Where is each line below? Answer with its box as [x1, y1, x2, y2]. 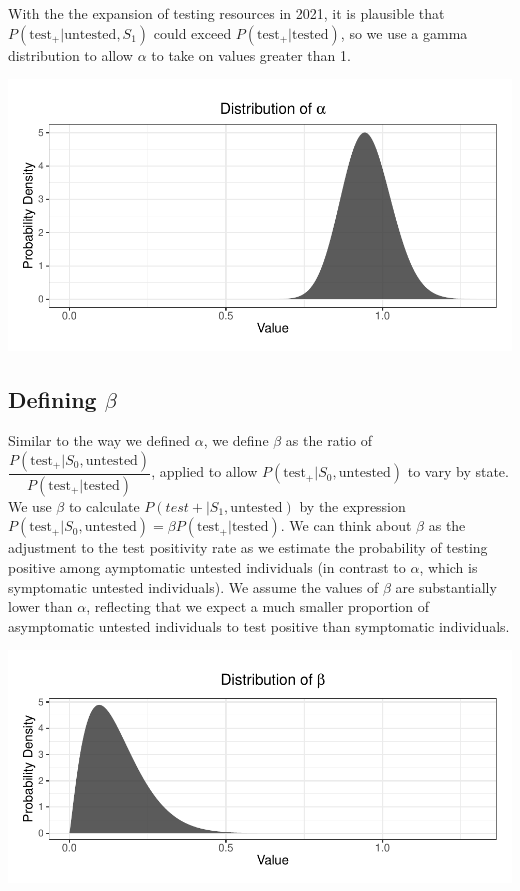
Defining [8, 383, 97, 414]
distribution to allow [8, 44, 133, 65]
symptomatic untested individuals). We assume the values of [8, 576, 379, 597]
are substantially [395, 576, 497, 597]
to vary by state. [407, 461, 509, 482]
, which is [419, 557, 478, 578]
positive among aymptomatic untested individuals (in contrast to [8, 557, 406, 578]
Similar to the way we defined [8, 430, 191, 451]
